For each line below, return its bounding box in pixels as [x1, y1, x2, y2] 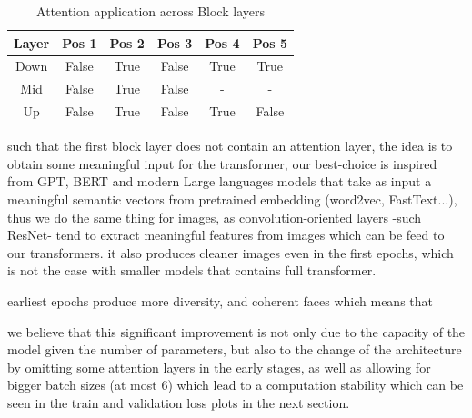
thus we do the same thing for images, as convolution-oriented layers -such [7, 207, 422, 226]
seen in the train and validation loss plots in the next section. [7, 393, 350, 412]
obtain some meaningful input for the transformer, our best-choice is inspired [7, 154, 437, 173]
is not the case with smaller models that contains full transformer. [7, 261, 377, 280]
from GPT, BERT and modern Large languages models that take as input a [7, 172, 432, 191]
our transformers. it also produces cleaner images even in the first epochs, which [7, 243, 454, 262]
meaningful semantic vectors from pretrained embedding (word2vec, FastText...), [7, 190, 457, 208]
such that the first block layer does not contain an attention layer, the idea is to [7, 136, 453, 155]
